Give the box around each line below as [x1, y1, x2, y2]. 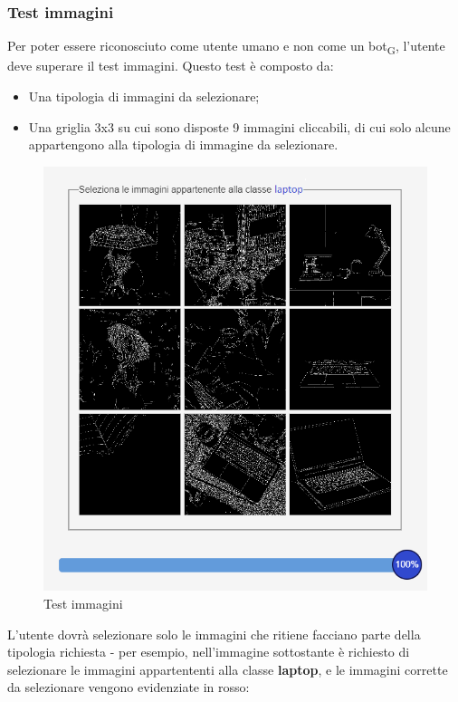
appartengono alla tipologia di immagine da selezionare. [28, 135, 339, 154]
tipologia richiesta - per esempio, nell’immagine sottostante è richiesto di [7, 642, 410, 661]
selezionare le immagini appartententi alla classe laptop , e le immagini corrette [7, 659, 448, 678]
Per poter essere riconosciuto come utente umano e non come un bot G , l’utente [7, 36, 445, 58]
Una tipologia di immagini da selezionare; [28, 86, 260, 105]
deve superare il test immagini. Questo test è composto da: [7, 56, 334, 75]
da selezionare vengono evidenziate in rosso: [7, 678, 250, 697]
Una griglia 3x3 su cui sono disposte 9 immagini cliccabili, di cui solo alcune [28, 117, 451, 136]
